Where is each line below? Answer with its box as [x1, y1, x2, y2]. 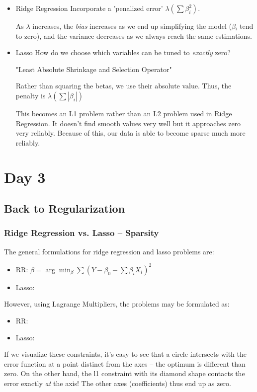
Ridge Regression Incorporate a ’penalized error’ [15, 3, 163, 13]
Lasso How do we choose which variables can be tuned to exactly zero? [15, 47, 231, 58]
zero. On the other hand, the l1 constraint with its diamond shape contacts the [4, 368, 245, 379]
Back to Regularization [4, 201, 125, 216]
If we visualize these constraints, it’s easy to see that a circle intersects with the [4, 349, 247, 359]
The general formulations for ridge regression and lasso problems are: [4, 246, 214, 256]
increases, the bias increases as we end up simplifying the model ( [32, 21, 232, 31]
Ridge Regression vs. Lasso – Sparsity [4, 227, 159, 239]
